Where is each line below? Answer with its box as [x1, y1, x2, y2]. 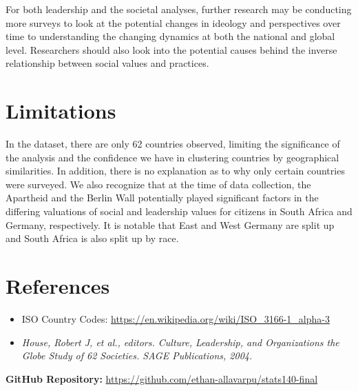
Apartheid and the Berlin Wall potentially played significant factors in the [6, 190, 319, 205]
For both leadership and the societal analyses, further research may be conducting [6, 2, 352, 16]
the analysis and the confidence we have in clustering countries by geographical [6, 150, 339, 164]
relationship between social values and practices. [6, 56, 209, 70]
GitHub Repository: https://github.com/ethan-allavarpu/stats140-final [6, 371, 318, 385]
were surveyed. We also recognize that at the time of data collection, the [6, 177, 311, 191]
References [6, 272, 110, 300]
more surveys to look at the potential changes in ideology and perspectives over [6, 15, 341, 30]
